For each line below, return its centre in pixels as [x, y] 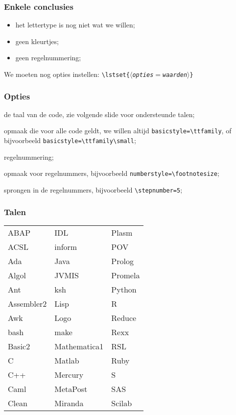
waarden [175, 75]
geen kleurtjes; [37, 41]
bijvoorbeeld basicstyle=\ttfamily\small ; [70, 140]
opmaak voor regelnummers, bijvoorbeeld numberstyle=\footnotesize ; [112, 173]
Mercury [69, 374]
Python [124, 289]
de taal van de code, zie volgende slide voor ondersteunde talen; [99, 114]
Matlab [67, 360]
